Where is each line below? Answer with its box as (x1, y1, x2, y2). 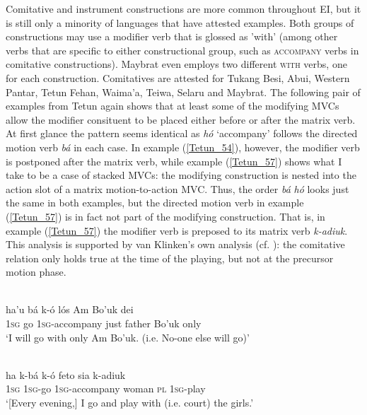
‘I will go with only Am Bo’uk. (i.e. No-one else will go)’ (6, 329, 250, 344)
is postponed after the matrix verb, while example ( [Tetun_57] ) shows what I (6, 153, 342, 168)
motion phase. (6, 264, 66, 279)
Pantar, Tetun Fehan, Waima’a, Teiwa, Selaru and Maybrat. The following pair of (6, 84, 361, 99)
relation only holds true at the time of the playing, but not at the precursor (6, 250, 334, 265)
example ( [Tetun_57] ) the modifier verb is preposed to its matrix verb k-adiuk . (6, 223, 348, 238)
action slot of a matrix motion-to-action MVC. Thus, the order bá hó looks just (6, 181, 349, 196)
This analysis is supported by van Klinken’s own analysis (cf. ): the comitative (6, 237, 345, 252)
